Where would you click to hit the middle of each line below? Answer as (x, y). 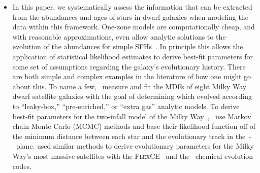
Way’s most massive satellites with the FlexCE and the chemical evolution (133, 155)
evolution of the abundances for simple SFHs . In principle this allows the (128, 46)
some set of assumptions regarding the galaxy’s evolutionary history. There (129, 66)
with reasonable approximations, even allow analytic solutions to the (119, 36)
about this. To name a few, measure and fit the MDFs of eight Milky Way (129, 86)
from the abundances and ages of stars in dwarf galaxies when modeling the (130, 16)
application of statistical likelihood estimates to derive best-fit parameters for (133, 56)
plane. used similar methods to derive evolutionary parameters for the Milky (135, 146)
